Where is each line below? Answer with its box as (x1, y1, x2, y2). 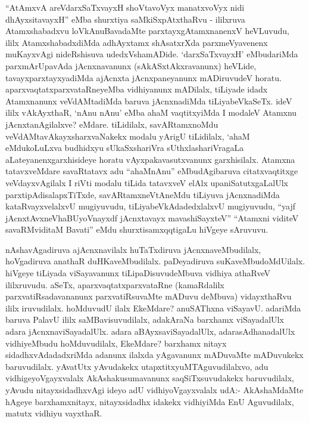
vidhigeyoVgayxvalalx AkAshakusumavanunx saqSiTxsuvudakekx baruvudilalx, (5, 372, 295, 384)
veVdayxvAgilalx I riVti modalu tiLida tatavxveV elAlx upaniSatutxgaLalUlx (5, 176, 288, 189)
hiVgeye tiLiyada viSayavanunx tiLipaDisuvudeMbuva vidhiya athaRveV (5, 267, 271, 279)
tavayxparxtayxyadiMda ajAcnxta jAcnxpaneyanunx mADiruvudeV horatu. (5, 71, 282, 84)
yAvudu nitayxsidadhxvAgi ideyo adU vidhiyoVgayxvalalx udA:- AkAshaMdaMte (5, 384, 304, 396)
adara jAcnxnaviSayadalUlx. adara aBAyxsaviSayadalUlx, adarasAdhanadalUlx (5, 325, 295, 338)
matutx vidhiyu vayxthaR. (5, 407, 102, 419)
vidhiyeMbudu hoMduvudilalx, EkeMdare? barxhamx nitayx (5, 336, 227, 349)
